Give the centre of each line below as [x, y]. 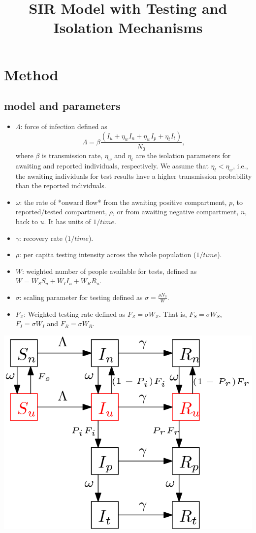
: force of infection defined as [64, 126]
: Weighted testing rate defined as [75, 314]
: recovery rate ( [44, 238]
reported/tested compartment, [61, 212]
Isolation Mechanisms [128, 27]
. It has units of [67, 221]
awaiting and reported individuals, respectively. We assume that [112, 165]
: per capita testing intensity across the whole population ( [108, 254]
